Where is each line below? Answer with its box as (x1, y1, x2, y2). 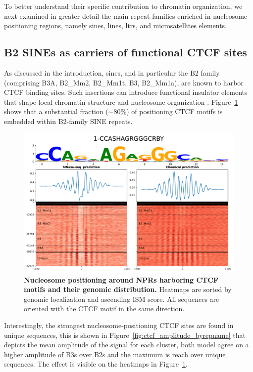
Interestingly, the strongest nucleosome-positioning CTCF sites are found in (4, 320, 234, 330)
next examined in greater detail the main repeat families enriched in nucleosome (4, 10, 248, 21)
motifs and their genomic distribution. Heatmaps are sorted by (24, 284, 232, 294)
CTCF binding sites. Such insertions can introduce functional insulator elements (4, 87, 248, 97)
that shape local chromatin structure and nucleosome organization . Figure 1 (4, 96, 238, 107)
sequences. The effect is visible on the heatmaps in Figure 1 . (4, 359, 188, 369)
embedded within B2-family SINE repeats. (4, 116, 133, 126)
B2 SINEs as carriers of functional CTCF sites (4, 44, 247, 60)
